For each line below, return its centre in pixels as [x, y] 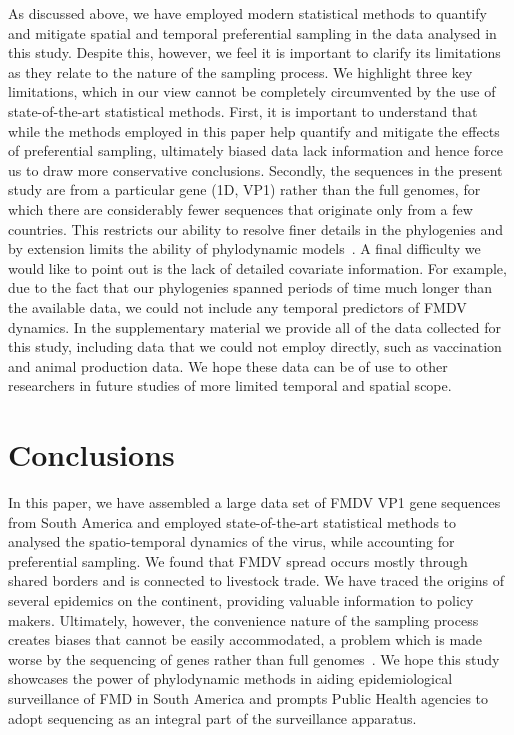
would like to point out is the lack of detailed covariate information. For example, [257, 267]
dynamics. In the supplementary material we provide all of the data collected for [255, 326]
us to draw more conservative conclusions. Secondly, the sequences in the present [255, 169]
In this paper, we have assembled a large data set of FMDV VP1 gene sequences [254, 502]
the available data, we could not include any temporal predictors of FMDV [237, 306]
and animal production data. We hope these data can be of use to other [228, 365]
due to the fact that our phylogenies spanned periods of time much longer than [250, 287]
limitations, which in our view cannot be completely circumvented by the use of [252, 91]
